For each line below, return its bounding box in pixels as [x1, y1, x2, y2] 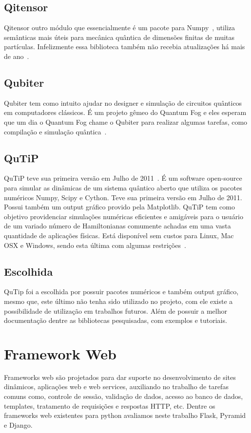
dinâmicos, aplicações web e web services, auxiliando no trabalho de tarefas [4, 381, 229, 392]
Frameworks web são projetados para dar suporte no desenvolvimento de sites [4, 372, 236, 382]
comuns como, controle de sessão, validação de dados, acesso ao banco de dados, [4, 391, 243, 401]
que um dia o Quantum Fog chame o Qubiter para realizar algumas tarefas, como [4, 116, 248, 127]
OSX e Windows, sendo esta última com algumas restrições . [4, 240, 186, 250]
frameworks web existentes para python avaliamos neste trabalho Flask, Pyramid [4, 410, 246, 420]
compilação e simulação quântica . [4, 126, 107, 136]
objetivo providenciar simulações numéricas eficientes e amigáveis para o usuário [4, 211, 244, 221]
